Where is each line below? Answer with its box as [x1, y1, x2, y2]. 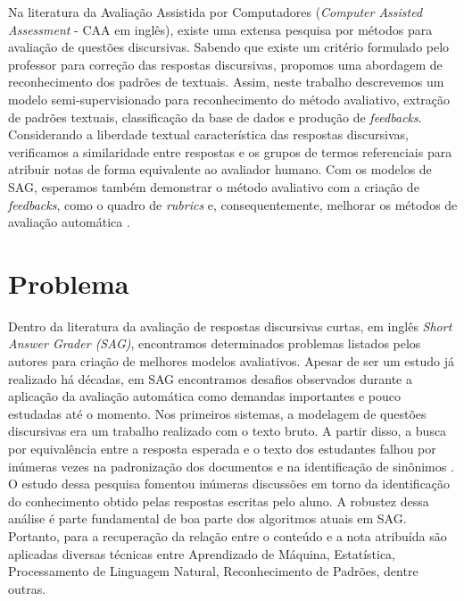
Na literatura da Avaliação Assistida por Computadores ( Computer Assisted [8, 3, 423, 21]
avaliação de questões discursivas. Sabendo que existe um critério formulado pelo [8, 38, 450, 56]
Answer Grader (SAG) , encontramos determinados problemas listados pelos [8, 334, 421, 353]
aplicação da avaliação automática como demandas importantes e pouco [8, 387, 401, 405]
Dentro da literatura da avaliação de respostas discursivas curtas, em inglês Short [8, 316, 452, 335]
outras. [8, 579, 46, 597]
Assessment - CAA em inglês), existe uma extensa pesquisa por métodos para [8, 20, 433, 38]
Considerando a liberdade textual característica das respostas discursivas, [8, 125, 409, 144]
